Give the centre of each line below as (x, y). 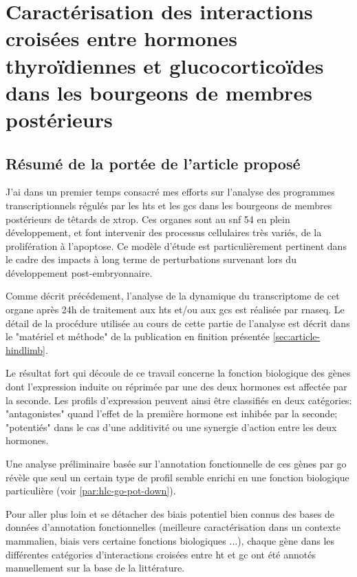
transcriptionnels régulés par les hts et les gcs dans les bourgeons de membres (169, 205)
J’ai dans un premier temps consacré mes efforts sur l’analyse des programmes (170, 192)
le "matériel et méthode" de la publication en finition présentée (138, 336)
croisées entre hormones (121, 38)
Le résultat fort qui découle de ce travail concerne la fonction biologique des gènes (178, 373)
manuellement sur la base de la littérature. (95, 568)
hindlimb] (25, 349)
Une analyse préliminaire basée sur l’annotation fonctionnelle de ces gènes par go (176, 464)
